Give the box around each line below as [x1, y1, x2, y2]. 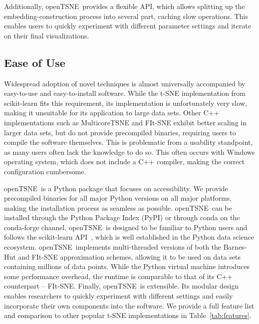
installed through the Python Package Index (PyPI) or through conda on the [4, 212, 240, 223]
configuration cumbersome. [4, 166, 86, 176]
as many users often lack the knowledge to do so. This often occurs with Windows [4, 146, 255, 157]
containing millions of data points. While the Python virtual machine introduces [4, 261, 250, 272]
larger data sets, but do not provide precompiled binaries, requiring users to [4, 127, 236, 137]
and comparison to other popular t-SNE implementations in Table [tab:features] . [4, 310, 252, 321]
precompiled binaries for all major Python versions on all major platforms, [4, 193, 232, 203]
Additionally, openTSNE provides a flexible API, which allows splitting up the [4, 1, 245, 11]
